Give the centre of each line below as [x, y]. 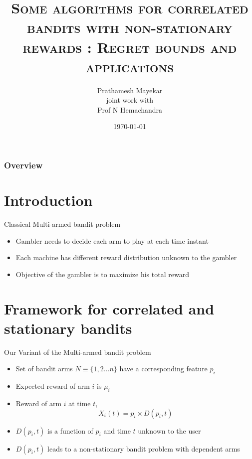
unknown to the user [169, 430]
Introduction [48, 200]
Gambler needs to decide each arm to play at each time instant [112, 240]
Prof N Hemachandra [130, 109]
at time [80, 403]
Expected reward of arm [53, 386]
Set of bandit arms [44, 369]
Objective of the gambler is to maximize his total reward [102, 274]
